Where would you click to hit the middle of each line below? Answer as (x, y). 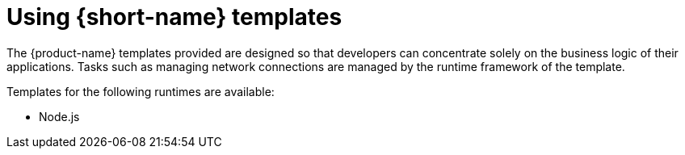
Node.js (59, 116)
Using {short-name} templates (174, 17)
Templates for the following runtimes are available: (141, 91)
